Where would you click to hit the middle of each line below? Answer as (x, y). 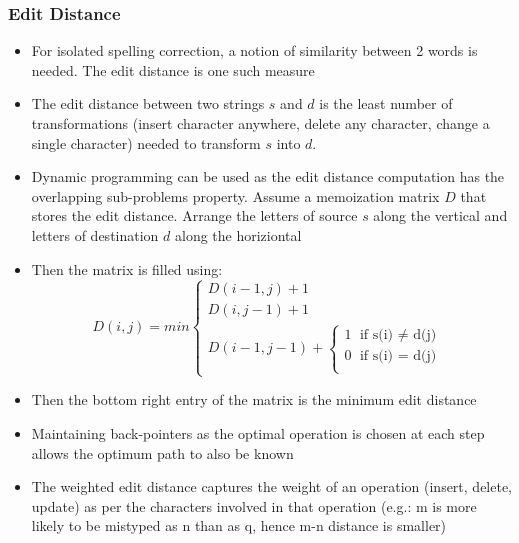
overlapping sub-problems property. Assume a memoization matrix (235, 195)
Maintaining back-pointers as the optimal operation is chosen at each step (258, 432)
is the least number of (386, 103)
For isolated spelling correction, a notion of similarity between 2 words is (254, 50)
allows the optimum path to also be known (162, 452)
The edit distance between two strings (148, 103)
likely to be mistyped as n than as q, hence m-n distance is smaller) (239, 525)
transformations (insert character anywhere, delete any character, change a (260, 123)
